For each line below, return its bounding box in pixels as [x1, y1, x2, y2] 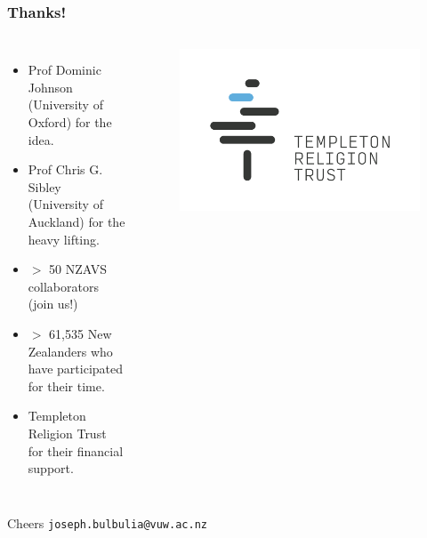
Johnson [28, 77, 73, 96]
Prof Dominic [28, 60, 101, 79]
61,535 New [49, 324, 112, 342]
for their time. [28, 376, 105, 395]
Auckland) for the [28, 212, 125, 230]
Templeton [28, 406, 86, 425]
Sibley [28, 177, 61, 196]
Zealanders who [28, 341, 113, 360]
